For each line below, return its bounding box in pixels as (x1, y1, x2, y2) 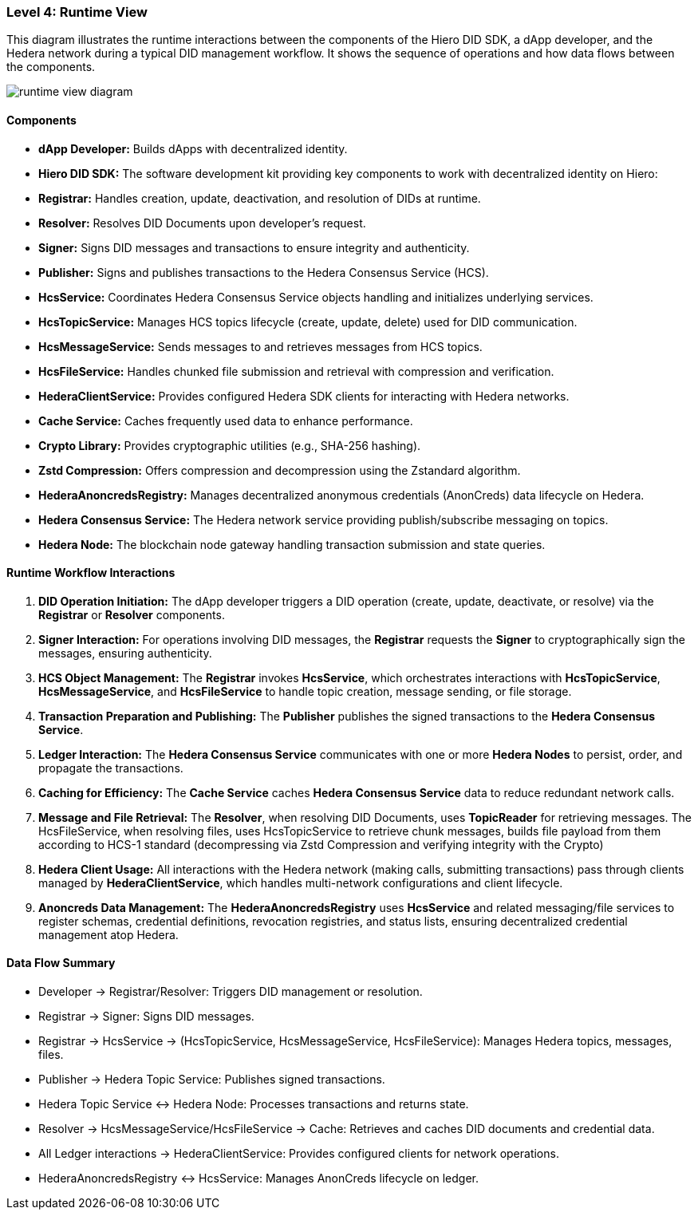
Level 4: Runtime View (6, 4, 148, 20)
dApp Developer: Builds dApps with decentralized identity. (38, 141, 348, 156)
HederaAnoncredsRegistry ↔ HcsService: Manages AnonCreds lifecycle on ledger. (38, 1171, 479, 1186)
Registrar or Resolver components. (38, 607, 225, 622)
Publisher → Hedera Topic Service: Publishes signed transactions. (38, 1072, 385, 1087)
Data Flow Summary (6, 956, 116, 970)
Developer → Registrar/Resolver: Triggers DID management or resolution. (38, 985, 423, 999)
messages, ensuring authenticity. (38, 646, 212, 660)
